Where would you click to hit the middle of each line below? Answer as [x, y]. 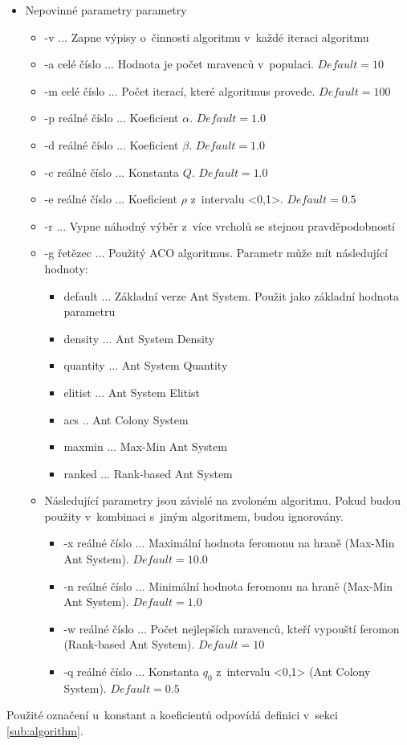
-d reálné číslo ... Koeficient [112, 144]
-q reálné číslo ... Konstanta [131, 671]
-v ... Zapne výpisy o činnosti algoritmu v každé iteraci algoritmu [207, 37]
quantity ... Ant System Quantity [146, 365]
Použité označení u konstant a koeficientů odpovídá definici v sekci [172, 715]
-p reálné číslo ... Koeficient [112, 118]
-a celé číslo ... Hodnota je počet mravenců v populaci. [179, 64]
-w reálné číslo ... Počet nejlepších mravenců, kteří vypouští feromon [232, 628]
